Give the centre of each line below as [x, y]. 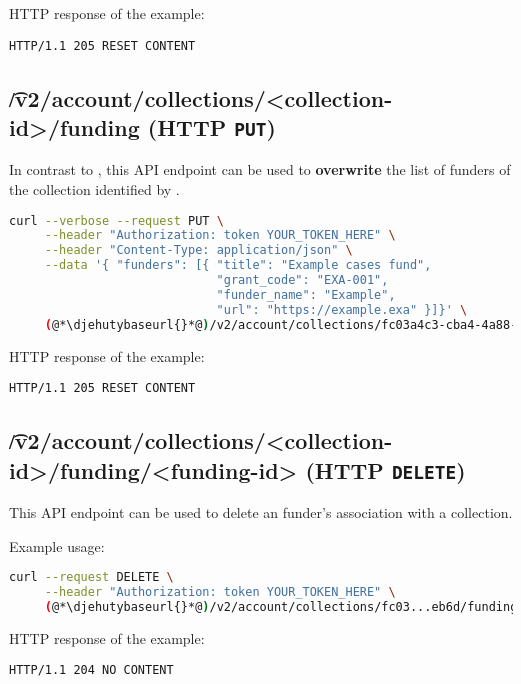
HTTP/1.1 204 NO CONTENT [91, 670]
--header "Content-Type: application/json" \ [198, 250]
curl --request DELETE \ [91, 577]
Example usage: [57, 545]
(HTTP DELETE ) [385, 469]
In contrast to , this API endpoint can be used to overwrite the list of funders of [260, 169]
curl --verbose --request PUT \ [116, 220]
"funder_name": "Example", [306, 294]
